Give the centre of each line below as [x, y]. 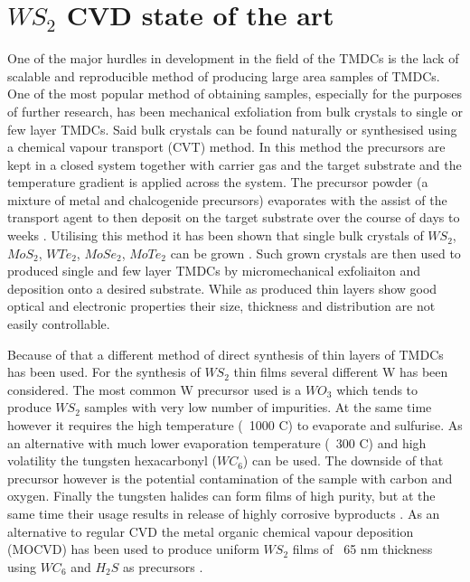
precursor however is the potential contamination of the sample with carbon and [230, 478]
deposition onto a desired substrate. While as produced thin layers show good [222, 288]
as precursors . [163, 566]
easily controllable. [59, 324]
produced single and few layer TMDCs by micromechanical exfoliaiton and [214, 271]
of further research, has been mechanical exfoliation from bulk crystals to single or [235, 111]
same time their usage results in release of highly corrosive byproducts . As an [224, 513]
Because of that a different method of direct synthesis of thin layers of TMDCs [226, 354]
